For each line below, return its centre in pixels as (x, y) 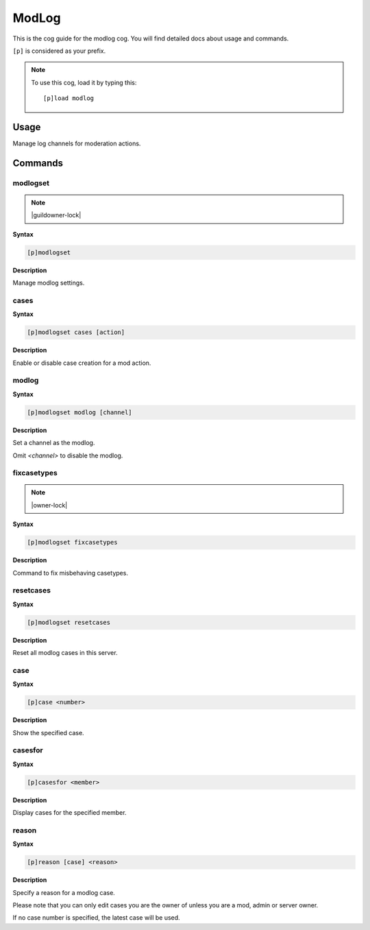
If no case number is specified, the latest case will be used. (97, 918)
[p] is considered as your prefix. (59, 51)
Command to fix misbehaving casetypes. (70, 573)
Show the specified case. (49, 732)
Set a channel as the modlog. (54, 443)
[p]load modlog (69, 98)
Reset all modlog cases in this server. (65, 653)
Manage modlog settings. (49, 283)
